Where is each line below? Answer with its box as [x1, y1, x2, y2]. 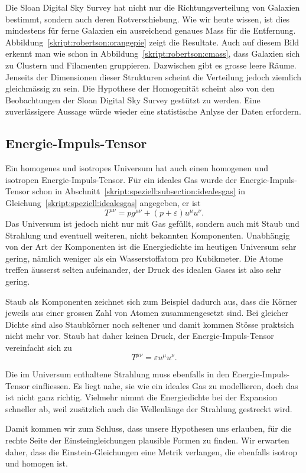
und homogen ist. [5, 457, 68, 469]
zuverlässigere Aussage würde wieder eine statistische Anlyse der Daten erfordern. [5, 105, 301, 118]
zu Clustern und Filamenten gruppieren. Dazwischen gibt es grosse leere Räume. [5, 58, 297, 71]
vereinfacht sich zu [5, 341, 72, 353]
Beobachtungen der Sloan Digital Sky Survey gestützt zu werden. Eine [5, 93, 261, 106]
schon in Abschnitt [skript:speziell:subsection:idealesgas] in [32, 185, 246, 197]
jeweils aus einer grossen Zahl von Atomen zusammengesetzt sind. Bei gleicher [5, 306, 289, 319]
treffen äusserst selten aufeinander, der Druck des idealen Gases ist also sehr [5, 263, 281, 276]
